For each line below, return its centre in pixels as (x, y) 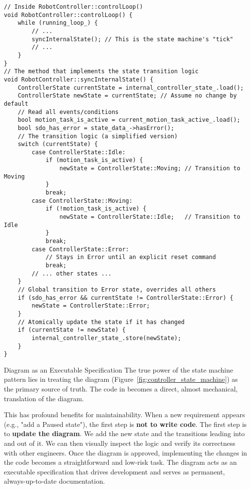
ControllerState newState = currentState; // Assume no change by (127, 96)
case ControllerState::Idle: (79, 152)
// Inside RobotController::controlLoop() (74, 7)
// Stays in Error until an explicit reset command (131, 257)
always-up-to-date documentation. (55, 481)
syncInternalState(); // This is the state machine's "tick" (133, 39)
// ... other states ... (72, 273)
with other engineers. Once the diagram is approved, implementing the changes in (125, 452)
